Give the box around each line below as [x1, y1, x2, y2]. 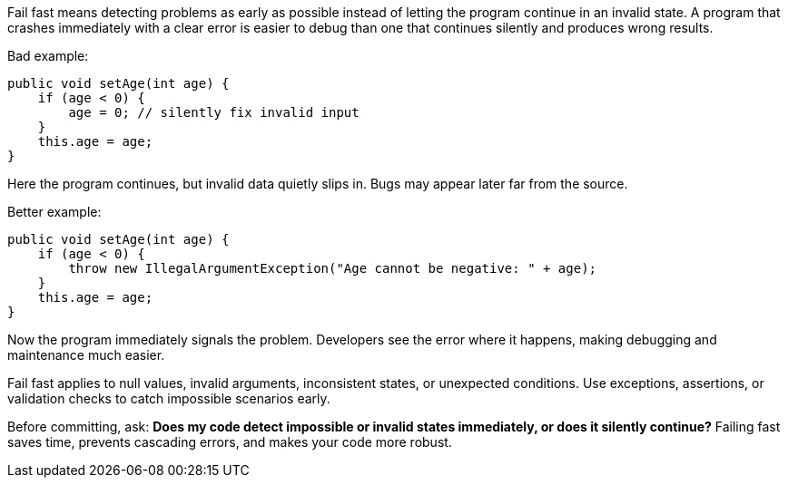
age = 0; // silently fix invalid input [68, 105, 360, 120]
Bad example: [7, 48, 89, 63]
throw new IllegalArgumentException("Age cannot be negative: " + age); [68, 261, 597, 276]
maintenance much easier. [7, 347, 165, 363]
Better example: [7, 204, 102, 219]
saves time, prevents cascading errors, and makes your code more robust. [7, 434, 452, 450]
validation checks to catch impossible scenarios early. [7, 391, 330, 406]
